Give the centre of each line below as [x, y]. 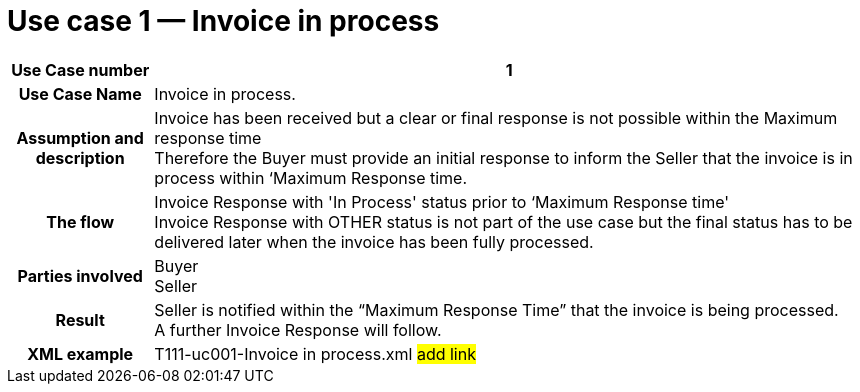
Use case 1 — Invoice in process [223, 21]
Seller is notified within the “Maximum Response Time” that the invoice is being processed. [496, 309]
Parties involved [80, 275]
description [80, 157]
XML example [80, 353]
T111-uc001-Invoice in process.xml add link [315, 353]
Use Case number [80, 69]
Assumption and [80, 137]
